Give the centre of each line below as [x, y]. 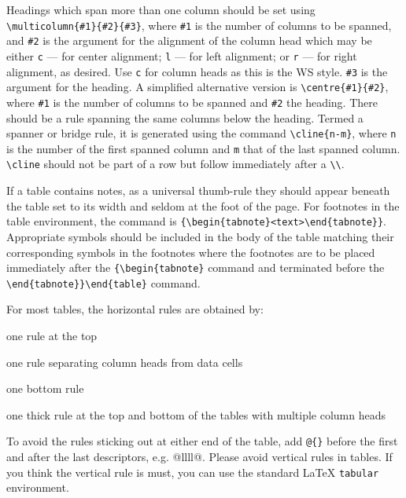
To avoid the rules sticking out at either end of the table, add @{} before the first [202, 441]
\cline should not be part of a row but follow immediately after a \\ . [175, 164]
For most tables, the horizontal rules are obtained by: [135, 309]
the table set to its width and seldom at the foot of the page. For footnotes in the [203, 205]
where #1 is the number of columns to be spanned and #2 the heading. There [192, 102]
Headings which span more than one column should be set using [161, 9]
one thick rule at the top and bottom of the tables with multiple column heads [196, 414]
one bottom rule [45, 388]
